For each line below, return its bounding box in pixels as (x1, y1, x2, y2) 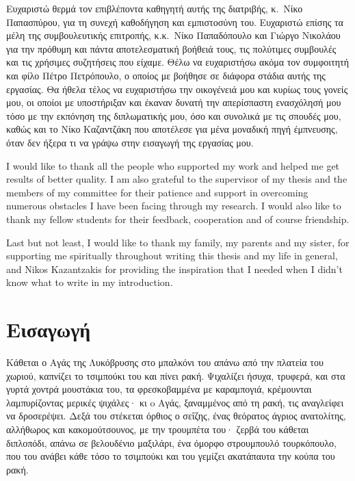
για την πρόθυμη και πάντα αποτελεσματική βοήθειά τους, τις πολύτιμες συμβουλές (6, 41, 337, 55)
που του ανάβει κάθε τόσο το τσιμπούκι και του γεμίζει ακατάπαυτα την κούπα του (6, 449, 335, 463)
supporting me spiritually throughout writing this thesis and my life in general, (6, 248, 338, 263)
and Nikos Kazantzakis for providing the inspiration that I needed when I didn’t (6, 261, 343, 276)
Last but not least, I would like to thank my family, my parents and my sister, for (6, 235, 350, 249)
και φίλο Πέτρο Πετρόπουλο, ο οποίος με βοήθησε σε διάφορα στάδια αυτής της (6, 68, 326, 82)
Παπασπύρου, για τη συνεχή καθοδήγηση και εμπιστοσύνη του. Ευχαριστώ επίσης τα (6, 14, 343, 29)
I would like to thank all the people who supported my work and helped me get (6, 158, 340, 172)
